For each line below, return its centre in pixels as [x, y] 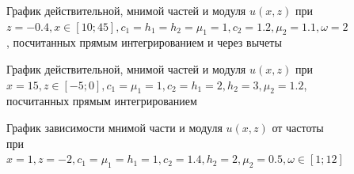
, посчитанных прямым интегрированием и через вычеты [144, 42]
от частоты [298, 127]
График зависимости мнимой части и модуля [114, 127]
